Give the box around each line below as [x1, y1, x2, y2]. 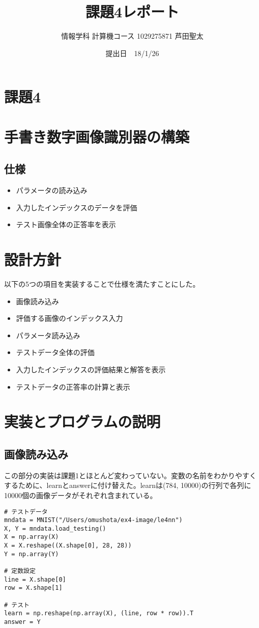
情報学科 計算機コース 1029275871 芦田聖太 [61, 31, 204, 41]
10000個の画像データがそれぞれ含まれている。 [4, 489, 157, 500]
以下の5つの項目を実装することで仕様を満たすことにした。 [4, 278, 200, 289]
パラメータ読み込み [16, 330, 80, 340]
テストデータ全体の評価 [16, 347, 95, 358]
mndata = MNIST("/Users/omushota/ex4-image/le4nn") [4, 516, 183, 524]
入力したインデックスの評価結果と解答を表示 [16, 364, 166, 374]
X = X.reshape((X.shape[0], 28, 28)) [4, 542, 132, 550]
